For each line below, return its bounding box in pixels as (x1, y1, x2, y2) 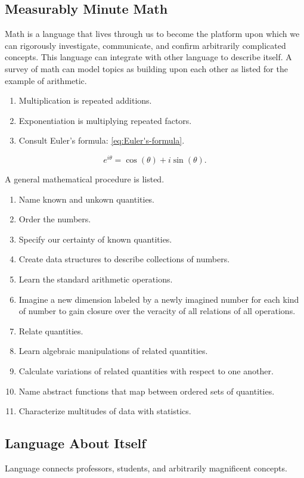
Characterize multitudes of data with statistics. (18, 405, 191, 417)
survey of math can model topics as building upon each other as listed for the (5, 62, 288, 75)
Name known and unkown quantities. (18, 193, 155, 205)
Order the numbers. (18, 213, 91, 225)
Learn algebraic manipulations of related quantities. (18, 344, 208, 357)
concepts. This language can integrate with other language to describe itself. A (5, 51, 292, 63)
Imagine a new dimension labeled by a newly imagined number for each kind (18, 293, 299, 305)
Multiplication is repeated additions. (18, 94, 152, 107)
